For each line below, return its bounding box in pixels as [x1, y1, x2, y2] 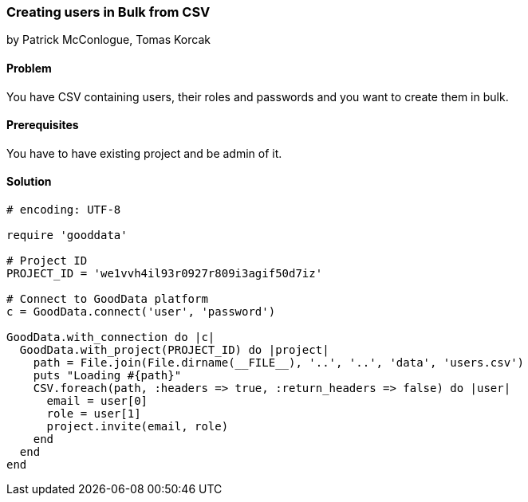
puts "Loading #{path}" [33, 369, 182, 382]
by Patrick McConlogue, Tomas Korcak [6, 33, 211, 47]
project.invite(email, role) [46, 420, 229, 433]
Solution [6, 175, 52, 189]
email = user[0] [46, 394, 148, 408]
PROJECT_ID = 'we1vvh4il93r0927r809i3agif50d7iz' [6, 267, 323, 280]
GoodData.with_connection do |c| [6, 331, 215, 344]
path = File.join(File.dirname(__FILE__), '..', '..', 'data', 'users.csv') [33, 356, 525, 370]
